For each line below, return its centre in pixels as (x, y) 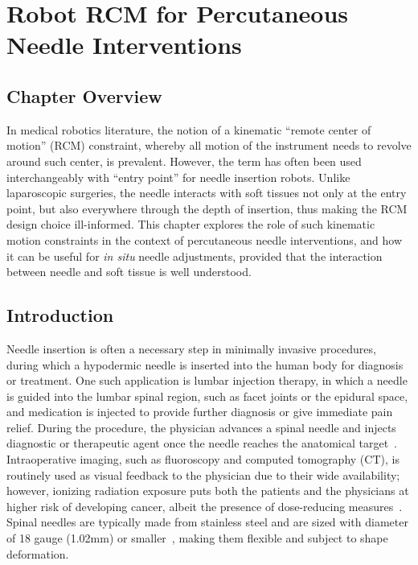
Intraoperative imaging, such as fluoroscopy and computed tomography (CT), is (203, 459)
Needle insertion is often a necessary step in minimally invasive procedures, (191, 348)
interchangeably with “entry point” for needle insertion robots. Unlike (178, 177)
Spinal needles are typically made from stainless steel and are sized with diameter (207, 522)
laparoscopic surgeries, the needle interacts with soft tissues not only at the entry (207, 193)
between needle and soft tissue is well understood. (129, 272)
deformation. (38, 553)
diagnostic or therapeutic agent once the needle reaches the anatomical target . (202, 443)
